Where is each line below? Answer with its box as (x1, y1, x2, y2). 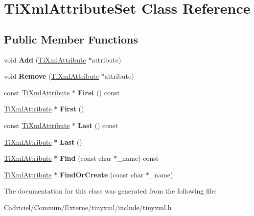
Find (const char (60, 153, 112, 163)
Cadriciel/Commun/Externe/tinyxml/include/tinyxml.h (4, 202, 172, 212)
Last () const (77, 120, 118, 130)
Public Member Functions (4, 31, 138, 46)
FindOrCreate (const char (60, 169, 144, 179)
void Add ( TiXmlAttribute (4, 54, 86, 65)
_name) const (117, 153, 159, 163)
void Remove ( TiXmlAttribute (4, 71, 99, 81)
